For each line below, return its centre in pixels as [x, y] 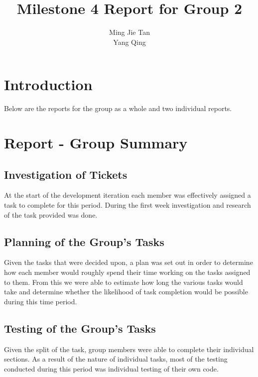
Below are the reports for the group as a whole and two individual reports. [118, 108]
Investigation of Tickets [66, 174]
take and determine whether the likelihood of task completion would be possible [126, 292]
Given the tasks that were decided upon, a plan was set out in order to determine [129, 262]
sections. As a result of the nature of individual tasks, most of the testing [116, 359]
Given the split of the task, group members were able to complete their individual [129, 349]
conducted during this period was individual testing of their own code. [111, 368]
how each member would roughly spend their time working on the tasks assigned [127, 272]
